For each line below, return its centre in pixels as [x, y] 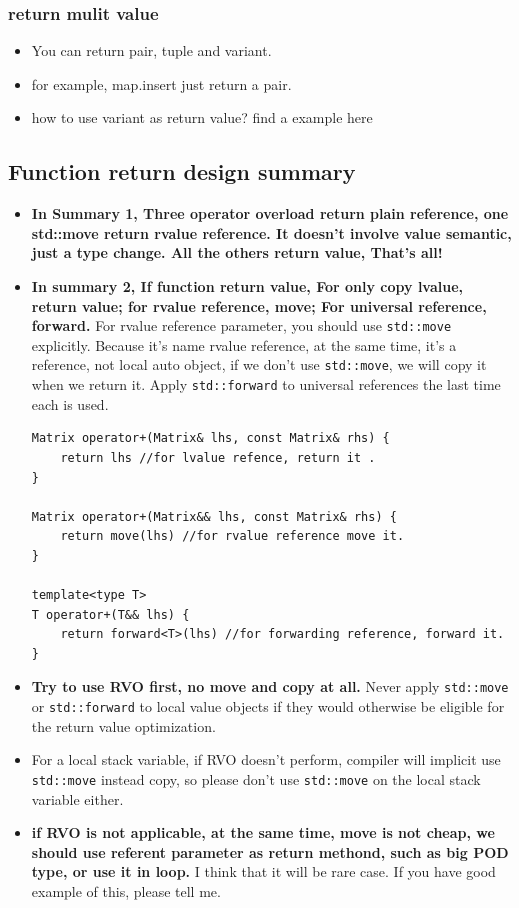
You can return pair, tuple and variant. [151, 50]
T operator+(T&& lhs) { [110, 614]
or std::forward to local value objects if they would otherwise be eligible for [268, 706]
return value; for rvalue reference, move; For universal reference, [259, 305]
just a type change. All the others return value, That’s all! [237, 252]
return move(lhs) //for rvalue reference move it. [232, 536]
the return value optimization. [123, 725]
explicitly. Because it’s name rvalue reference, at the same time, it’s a [244, 344]
